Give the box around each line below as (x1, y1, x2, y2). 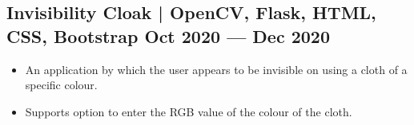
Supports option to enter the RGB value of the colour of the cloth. (25, 103, 352, 119)
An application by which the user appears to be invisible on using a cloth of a (25, 61, 408, 77)
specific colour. (25, 76, 98, 93)
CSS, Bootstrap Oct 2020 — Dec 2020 (6, 23, 330, 48)
